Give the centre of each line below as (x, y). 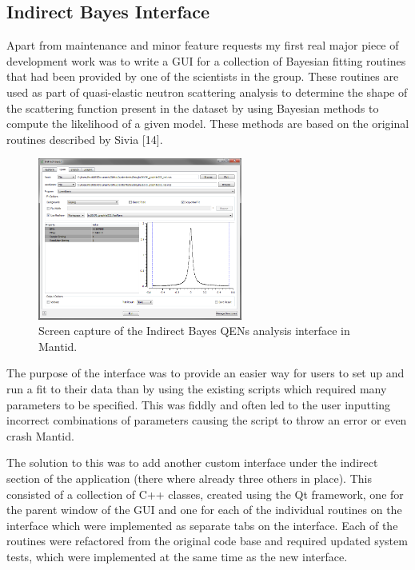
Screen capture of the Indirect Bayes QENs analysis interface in (194, 331)
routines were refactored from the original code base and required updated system (207, 541)
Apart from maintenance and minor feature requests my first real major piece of (203, 45)
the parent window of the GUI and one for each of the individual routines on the (204, 510)
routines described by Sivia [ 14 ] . (85, 139)
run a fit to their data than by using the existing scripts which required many (197, 389)
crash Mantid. (40, 435)
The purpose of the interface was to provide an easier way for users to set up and (206, 373)
